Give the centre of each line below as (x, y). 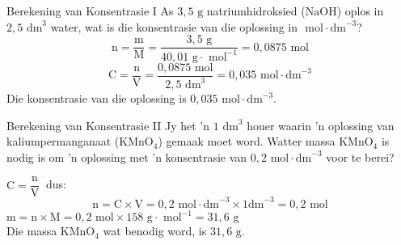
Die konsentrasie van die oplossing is (97, 98)
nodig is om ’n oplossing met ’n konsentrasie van (127, 156)
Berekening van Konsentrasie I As (90, 11)
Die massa (32, 231)
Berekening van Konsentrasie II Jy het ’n (108, 125)
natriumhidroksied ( (256, 11)
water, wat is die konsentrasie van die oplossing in (174, 26)
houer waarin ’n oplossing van (321, 125)
